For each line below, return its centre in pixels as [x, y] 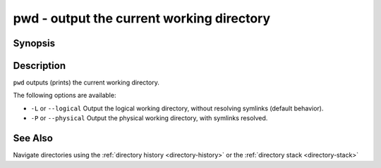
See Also [33, 138]
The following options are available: [65, 96]
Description [40, 66]
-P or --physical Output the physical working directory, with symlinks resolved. [149, 118]
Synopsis [34, 43]
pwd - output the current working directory [142, 18]
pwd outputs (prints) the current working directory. [86, 83]
